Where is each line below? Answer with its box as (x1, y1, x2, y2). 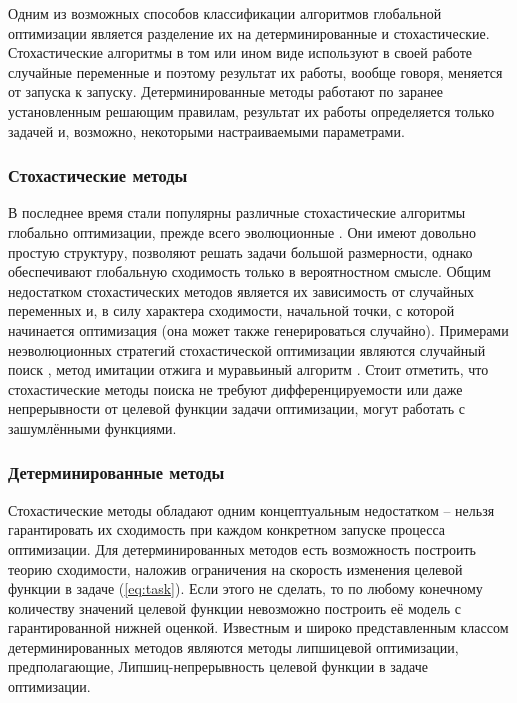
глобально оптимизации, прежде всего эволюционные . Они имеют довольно (8, 221, 477, 242)
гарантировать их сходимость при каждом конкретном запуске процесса (8, 519, 446, 540)
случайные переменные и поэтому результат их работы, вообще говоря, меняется (8, 61, 503, 82)
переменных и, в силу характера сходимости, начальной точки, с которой (8, 300, 455, 321)
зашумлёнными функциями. (8, 417, 177, 438)
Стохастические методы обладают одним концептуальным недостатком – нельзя (8, 499, 495, 520)
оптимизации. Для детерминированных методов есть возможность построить (8, 538, 476, 559)
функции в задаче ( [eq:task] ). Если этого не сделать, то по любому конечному (8, 578, 483, 599)
